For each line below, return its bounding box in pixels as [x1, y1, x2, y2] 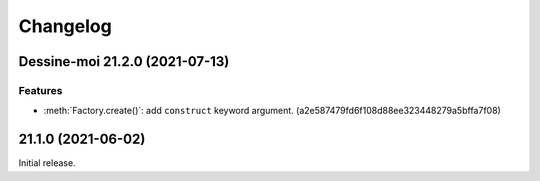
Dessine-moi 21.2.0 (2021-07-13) [18, 53, 230, 70]
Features [18, 83, 63, 97]
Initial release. [18, 157, 76, 169]
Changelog [18, 15, 112, 37]
